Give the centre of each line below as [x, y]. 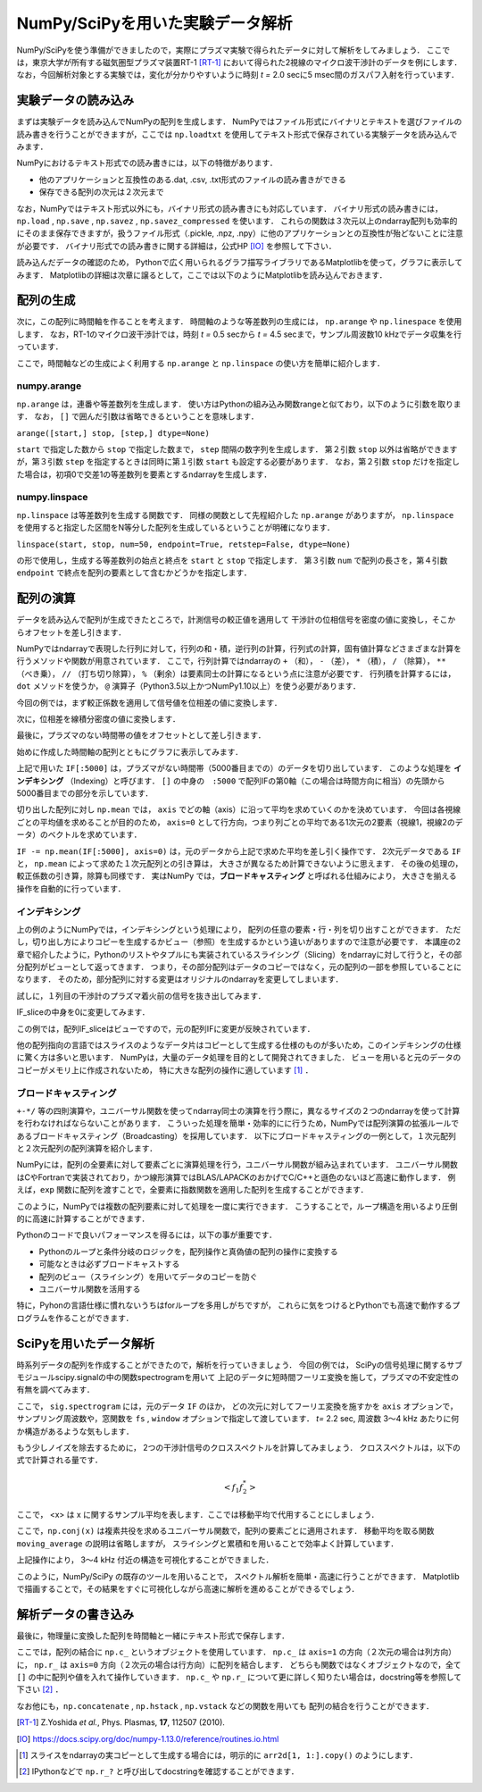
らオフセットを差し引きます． [71, 632]
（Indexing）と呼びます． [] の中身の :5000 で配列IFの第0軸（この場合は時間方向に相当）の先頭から [255, 781]
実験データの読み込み [75, 100]
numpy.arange [49, 386]
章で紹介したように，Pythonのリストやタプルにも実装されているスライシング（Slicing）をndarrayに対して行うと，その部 [239, 954]
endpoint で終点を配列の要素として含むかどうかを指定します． [134, 573]
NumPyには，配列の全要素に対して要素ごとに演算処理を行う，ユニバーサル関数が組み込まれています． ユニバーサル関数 [237, 1165]
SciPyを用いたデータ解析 [86, 1343]
